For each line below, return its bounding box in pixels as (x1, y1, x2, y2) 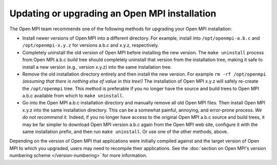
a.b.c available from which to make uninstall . (22, 93, 124, 99)
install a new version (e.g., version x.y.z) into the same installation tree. (22, 64, 172, 70)
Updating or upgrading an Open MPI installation (9, 8, 216, 19)
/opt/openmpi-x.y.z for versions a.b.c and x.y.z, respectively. (22, 42, 159, 48)
